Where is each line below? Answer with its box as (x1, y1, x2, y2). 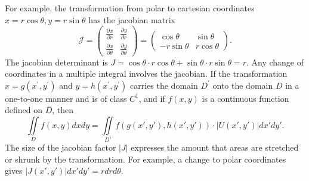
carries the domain (130, 79, 198, 91)
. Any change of (246, 55, 304, 68)
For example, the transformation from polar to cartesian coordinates (5, 2, 255, 14)
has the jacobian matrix (88, 13, 175, 26)
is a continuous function (202, 92, 289, 104)
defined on (5, 104, 43, 116)
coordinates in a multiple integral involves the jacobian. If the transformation (5, 67, 288, 80)
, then (52, 104, 74, 116)
